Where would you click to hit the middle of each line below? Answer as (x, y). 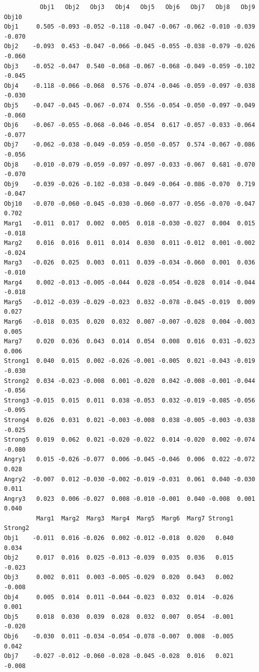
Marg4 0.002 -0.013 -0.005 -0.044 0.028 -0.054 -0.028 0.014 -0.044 (130, 282)
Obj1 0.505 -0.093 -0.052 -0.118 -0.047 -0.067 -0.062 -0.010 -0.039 (130, 27)
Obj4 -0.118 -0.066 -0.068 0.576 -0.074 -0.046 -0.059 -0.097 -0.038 (130, 86)
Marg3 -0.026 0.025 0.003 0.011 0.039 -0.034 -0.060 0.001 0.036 (130, 263)
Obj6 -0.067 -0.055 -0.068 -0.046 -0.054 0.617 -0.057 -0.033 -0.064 (130, 125)
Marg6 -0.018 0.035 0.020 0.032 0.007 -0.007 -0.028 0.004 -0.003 (130, 322)
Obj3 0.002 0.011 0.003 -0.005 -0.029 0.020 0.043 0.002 (119, 577)
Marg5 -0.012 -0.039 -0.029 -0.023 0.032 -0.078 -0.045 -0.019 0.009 (130, 302)
